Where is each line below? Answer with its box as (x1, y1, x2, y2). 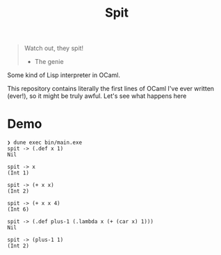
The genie (34, 58, 64, 66)
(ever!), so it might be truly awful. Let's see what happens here (7, 92, 187, 100)
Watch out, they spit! (24, 44, 84, 53)
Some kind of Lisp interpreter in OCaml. (7, 71, 120, 79)
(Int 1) (7, 170, 30, 176)
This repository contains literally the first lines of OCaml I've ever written (7, 85, 214, 93)
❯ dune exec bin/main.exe (7, 139, 82, 147)
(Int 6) (7, 206, 30, 213)
